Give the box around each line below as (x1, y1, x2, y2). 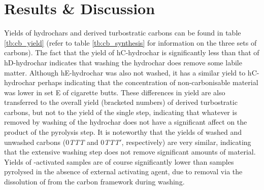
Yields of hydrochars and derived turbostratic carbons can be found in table (4, 27, 241, 38)
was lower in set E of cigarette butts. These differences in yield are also (4, 87, 225, 97)
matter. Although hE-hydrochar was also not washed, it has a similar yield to (4, 67, 246, 78)
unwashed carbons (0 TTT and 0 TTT (4, 136, 120, 147)
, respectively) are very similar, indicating (121, 136, 251, 147)
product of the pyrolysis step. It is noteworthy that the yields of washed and (4, 127, 242, 137)
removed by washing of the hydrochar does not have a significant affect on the (4, 117, 247, 127)
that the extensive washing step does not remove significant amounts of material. (4, 146, 256, 157)
